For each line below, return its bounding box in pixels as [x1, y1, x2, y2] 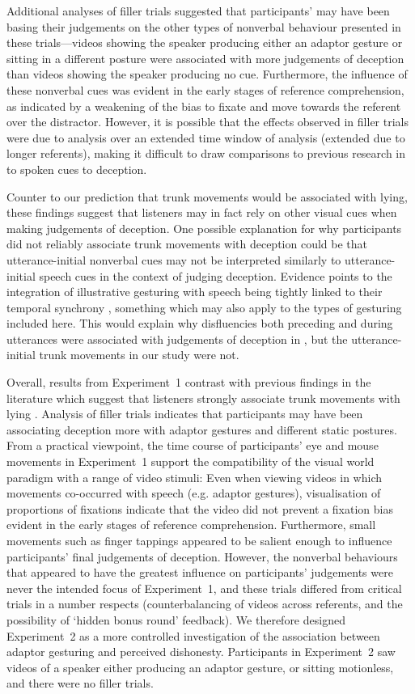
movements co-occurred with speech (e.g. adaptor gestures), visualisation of [6, 485, 381, 501]
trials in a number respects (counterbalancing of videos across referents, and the [6, 595, 403, 612]
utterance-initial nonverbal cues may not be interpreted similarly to [6, 251, 341, 268]
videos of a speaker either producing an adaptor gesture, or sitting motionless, [6, 658, 394, 675]
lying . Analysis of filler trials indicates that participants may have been [6, 405, 363, 422]
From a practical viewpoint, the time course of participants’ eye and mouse [6, 437, 379, 454]
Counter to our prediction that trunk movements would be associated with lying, [6, 188, 408, 205]
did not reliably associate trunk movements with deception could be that [6, 235, 367, 252]
